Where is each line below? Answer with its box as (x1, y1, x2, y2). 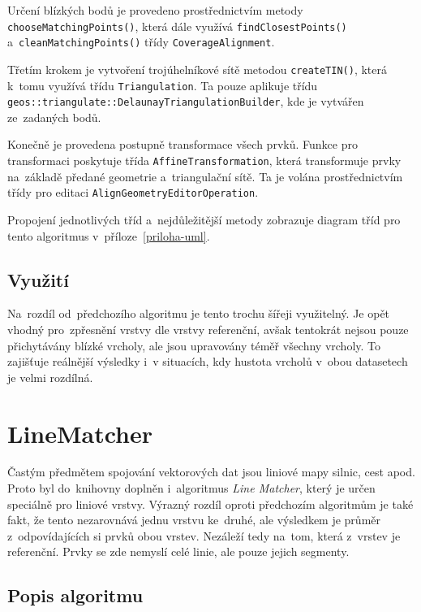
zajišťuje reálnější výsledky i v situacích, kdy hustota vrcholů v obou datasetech (7, 353, 408, 370)
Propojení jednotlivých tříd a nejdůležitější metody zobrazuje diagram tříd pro (7, 211, 401, 228)
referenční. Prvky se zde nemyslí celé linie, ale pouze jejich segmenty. (7, 543, 350, 560)
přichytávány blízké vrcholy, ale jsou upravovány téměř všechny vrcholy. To (7, 336, 381, 354)
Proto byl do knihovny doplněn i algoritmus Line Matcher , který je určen (7, 480, 376, 497)
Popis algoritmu (7, 583, 144, 608)
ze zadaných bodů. (7, 108, 101, 125)
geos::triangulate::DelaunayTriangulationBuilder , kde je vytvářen (7, 93, 364, 110)
